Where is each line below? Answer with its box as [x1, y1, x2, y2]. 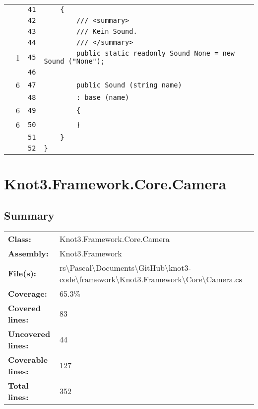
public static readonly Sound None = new [76, 49, 235, 57]
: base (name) [76, 93, 129, 101]
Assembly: [8, 247, 49, 259]
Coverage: [8, 287, 47, 299]
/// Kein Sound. [76, 27, 137, 35]
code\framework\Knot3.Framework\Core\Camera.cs [60, 273, 242, 285]
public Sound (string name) [76, 81, 182, 89]
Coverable [8, 353, 48, 365]
